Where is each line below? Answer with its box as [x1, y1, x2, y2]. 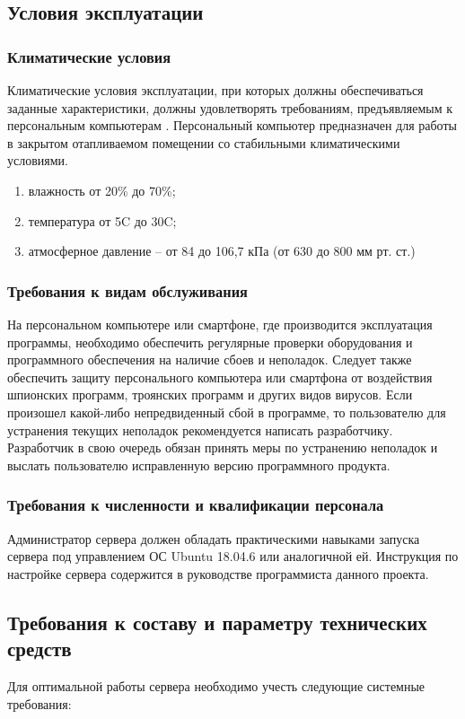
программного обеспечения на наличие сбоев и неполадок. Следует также [7, 350, 412, 369]
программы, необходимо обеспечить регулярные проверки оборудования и [7, 332, 413, 351]
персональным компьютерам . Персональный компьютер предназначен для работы [7, 116, 457, 135]
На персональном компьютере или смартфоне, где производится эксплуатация [7, 314, 433, 333]
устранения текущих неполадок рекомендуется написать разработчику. [7, 420, 393, 439]
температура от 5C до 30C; [28, 211, 177, 230]
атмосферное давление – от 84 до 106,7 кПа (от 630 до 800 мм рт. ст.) [28, 241, 416, 260]
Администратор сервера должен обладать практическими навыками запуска [7, 529, 420, 548]
